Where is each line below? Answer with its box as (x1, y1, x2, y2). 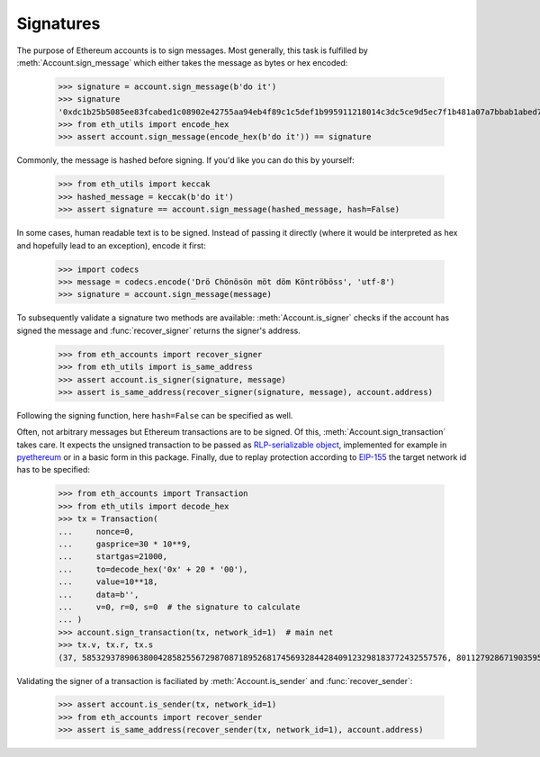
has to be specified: (16, 464, 90, 475)
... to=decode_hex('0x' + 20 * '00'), (58, 563, 248, 574)
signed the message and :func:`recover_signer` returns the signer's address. (16, 325, 301, 336)
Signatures (16, 14, 101, 33)
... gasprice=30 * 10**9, (58, 539, 192, 549)
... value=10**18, (58, 577, 158, 587)
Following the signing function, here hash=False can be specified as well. (16, 410, 293, 420)
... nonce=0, (58, 527, 135, 536)
